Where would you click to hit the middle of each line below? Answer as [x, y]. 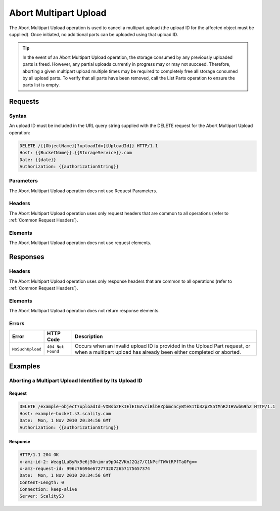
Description [89, 337]
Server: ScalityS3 [42, 496]
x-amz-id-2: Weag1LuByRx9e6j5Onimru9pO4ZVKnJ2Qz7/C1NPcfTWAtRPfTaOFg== [108, 462]
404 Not [56, 347]
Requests [24, 102]
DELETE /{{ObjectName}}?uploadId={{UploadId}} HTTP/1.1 [89, 146]
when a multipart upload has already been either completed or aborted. [158, 352]
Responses [27, 257]
